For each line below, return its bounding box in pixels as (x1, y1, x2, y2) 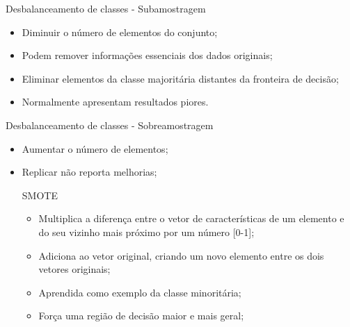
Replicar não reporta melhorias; (22, 165, 157, 179)
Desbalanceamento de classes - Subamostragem (6, 1, 206, 15)
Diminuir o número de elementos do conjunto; (22, 24, 218, 39)
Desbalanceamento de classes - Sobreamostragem (6, 117, 214, 132)
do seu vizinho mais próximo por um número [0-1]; (38, 224, 255, 239)
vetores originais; (38, 262, 111, 276)
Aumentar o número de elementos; (22, 141, 168, 156)
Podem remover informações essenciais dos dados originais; (22, 48, 273, 62)
